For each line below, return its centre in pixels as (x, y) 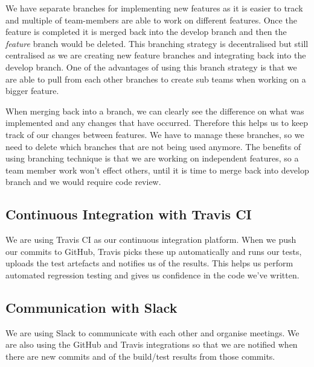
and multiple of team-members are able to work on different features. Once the (151, 20)
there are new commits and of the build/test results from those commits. (140, 356)
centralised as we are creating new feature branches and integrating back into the (156, 55)
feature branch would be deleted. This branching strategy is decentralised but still (157, 43)
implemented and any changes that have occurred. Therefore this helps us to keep (157, 123)
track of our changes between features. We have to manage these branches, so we (155, 134)
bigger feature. (32, 91)
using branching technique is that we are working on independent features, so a (152, 158)
